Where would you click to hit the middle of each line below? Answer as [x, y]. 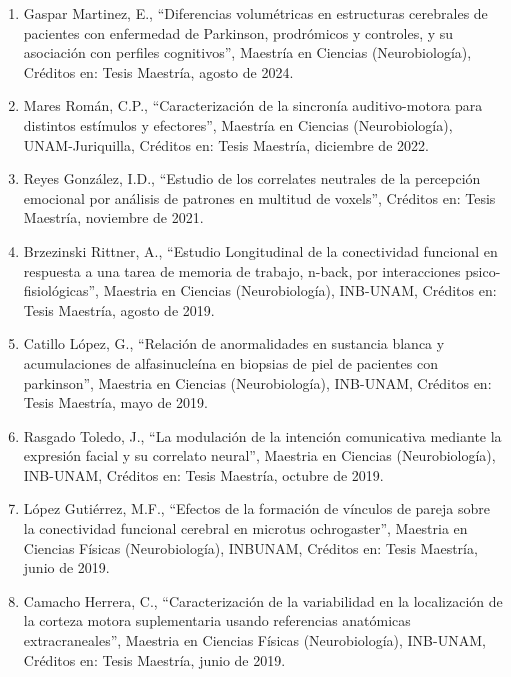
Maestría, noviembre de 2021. [113, 217]
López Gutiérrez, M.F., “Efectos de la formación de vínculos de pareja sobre [257, 508]
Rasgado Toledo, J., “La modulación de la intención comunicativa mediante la [262, 435]
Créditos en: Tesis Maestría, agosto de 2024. [158, 71]
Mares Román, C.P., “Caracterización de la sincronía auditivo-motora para [253, 105]
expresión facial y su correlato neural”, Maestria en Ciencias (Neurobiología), [259, 455]
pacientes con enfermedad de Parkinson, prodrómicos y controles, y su [238, 32]
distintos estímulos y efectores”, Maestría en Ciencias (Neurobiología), [238, 124]
